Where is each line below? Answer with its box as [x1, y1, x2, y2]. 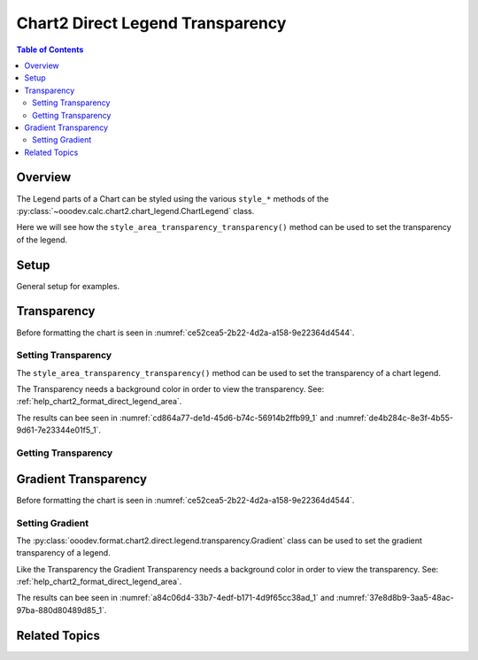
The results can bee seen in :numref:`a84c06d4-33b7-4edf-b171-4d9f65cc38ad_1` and [16, 593, 335, 603]
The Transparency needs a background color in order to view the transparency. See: [16, 384, 325, 395]
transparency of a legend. [16, 548, 111, 558]
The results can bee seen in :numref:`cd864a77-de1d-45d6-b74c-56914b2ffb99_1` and [16, 412, 334, 423]
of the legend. [16, 234, 68, 245]
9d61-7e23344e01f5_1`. [16, 425, 102, 435]
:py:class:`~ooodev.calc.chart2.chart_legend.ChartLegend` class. [16, 205, 255, 216]
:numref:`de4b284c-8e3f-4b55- [335, 412, 454, 423]
